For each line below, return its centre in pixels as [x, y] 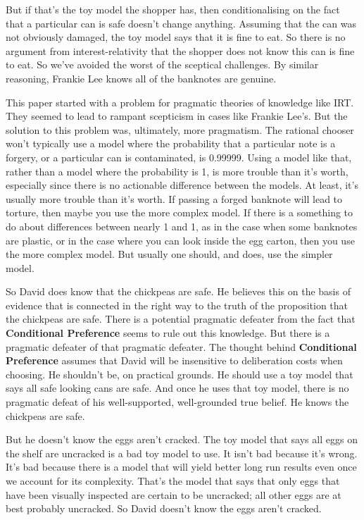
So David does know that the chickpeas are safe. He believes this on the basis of [178, 291]
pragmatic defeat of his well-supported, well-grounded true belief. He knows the [177, 402]
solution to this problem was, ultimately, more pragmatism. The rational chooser [180, 129]
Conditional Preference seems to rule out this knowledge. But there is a [168, 333]
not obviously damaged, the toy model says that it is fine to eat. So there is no [176, 37]
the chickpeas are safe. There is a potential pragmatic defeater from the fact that [181, 319]
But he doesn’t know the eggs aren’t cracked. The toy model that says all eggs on [182, 439]
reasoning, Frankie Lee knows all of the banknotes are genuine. [141, 78]
